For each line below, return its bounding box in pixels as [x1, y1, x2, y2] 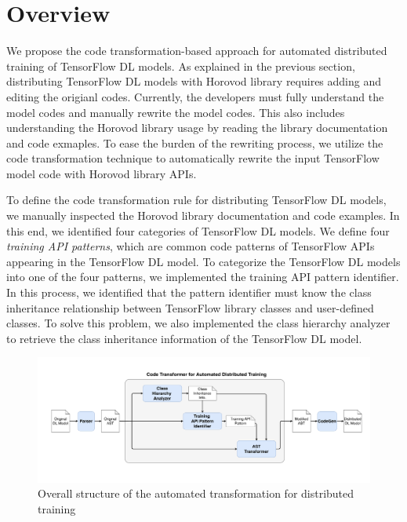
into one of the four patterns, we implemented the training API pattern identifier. [6, 268, 399, 285]
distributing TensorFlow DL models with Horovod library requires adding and [6, 73, 382, 89]
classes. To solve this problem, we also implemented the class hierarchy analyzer [6, 315, 391, 331]
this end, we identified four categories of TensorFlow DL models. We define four [6, 222, 390, 239]
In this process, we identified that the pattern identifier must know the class [6, 284, 372, 301]
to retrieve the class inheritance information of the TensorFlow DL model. [6, 330, 362, 346]
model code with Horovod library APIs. [6, 165, 197, 181]
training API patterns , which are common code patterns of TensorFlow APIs [6, 238, 375, 254]
